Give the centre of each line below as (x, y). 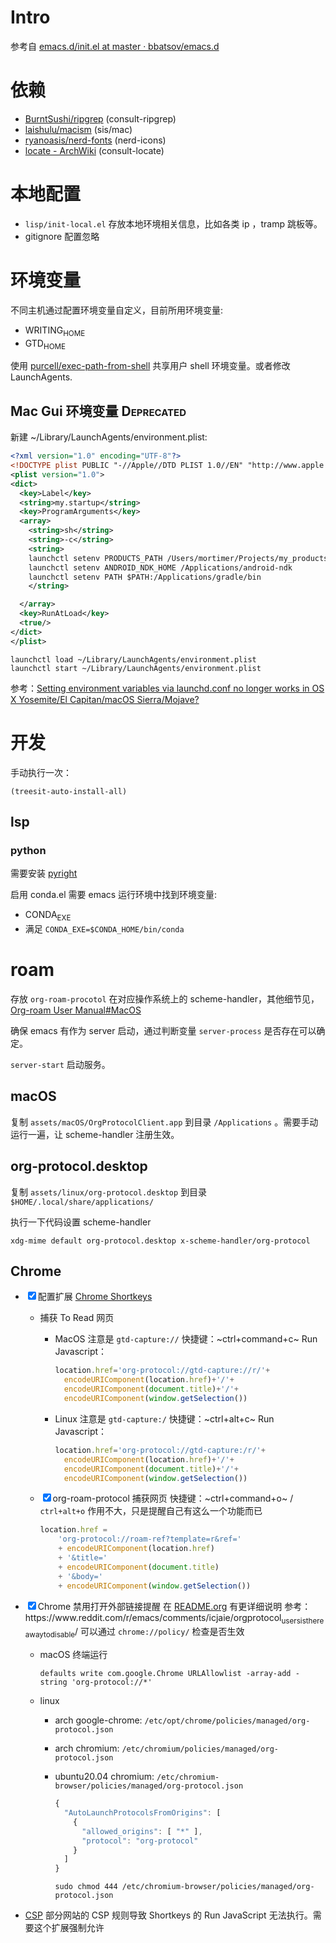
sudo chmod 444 (86, 1887)
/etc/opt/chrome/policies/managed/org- (227, 1721)
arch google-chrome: (98, 1720)
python (28, 850)
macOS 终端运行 (73, 1655)
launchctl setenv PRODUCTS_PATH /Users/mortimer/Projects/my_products (178, 558)
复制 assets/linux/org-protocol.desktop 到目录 (109, 1192)
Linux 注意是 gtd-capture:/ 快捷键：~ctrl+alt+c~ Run (164, 1418)
